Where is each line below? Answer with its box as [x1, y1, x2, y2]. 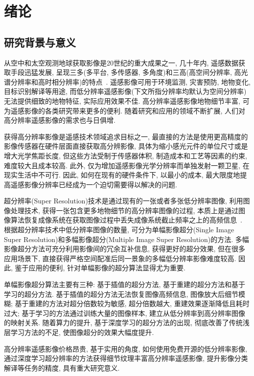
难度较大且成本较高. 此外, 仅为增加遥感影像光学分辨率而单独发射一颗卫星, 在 [4, 160, 250, 170]
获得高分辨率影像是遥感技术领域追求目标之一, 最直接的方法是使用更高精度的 [4, 131, 248, 141]
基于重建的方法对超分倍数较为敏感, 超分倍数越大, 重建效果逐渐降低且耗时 [15, 298, 250, 309]
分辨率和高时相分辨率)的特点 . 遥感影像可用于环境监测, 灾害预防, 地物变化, [10, 76, 251, 87]
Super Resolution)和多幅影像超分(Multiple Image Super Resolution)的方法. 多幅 [4, 234, 249, 244]
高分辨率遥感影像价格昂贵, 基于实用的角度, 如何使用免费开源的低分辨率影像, [4, 343, 247, 354]
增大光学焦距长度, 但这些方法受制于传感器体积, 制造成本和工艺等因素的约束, [4, 150, 247, 160]
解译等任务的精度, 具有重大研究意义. [4, 362, 120, 373]
